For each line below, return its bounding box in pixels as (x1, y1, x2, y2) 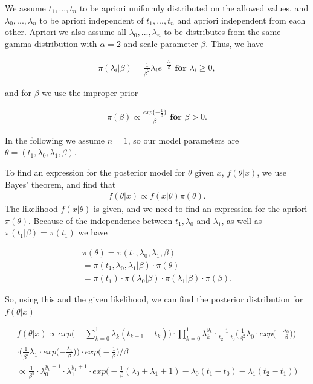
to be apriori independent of (39, 13, 144, 26)
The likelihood (5, 202, 58, 215)
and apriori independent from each (177, 13, 306, 26)
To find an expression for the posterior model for (5, 165, 186, 178)
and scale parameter (123, 37, 198, 50)
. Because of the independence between (28, 214, 173, 226)
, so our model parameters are (127, 133, 239, 146)
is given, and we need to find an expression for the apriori (94, 202, 308, 215)
